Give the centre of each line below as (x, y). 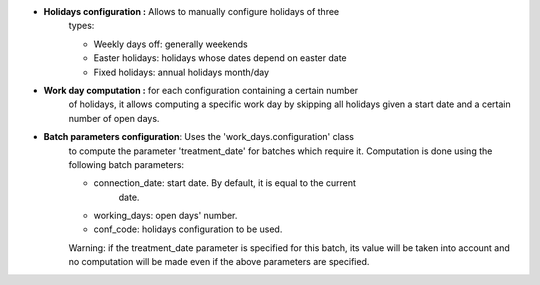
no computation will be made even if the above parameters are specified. (219, 262)
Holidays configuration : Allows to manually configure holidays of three (191, 11)
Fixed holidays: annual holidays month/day (181, 72)
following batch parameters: (126, 164)
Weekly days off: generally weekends (171, 44)
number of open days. (114, 118)
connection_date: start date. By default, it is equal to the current (225, 183)
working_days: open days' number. (165, 216)
